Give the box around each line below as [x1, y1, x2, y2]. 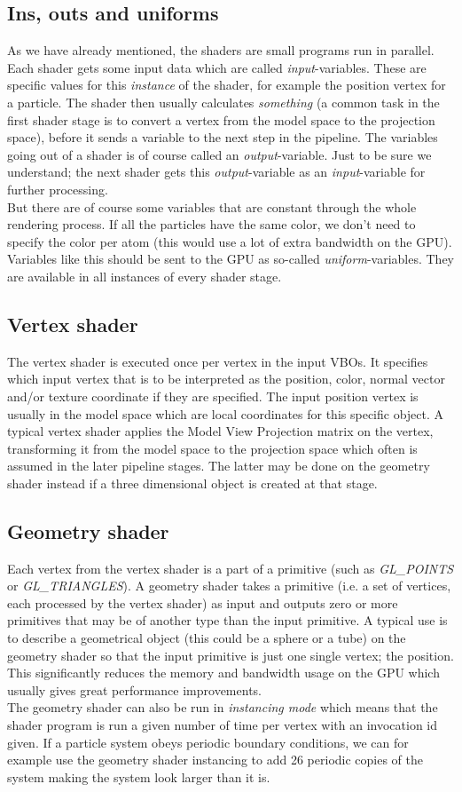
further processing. [7, 179, 108, 198]
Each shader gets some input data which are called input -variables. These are [7, 58, 427, 76]
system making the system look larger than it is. [7, 767, 270, 786]
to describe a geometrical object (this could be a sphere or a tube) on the [7, 629, 406, 647]
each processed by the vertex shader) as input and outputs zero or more [7, 593, 398, 612]
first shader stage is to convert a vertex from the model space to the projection [7, 110, 435, 129]
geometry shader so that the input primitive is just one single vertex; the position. [7, 645, 454, 664]
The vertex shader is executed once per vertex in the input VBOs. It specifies [7, 352, 428, 370]
